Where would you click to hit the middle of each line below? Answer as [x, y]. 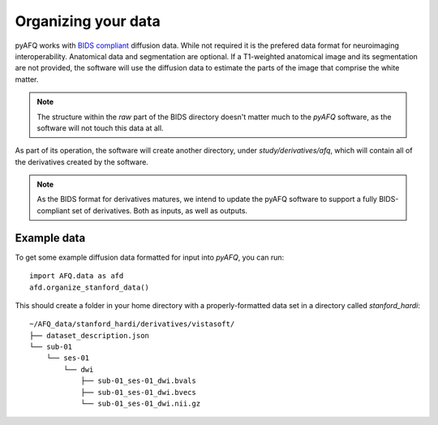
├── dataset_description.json [90, 335]
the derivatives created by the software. [82, 161]
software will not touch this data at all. [100, 128]
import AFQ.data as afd [77, 276]
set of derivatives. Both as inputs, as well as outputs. [159, 210]
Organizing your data [88, 21]
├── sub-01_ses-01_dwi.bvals [138, 381]
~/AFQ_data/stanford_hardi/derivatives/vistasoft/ [132, 324]
